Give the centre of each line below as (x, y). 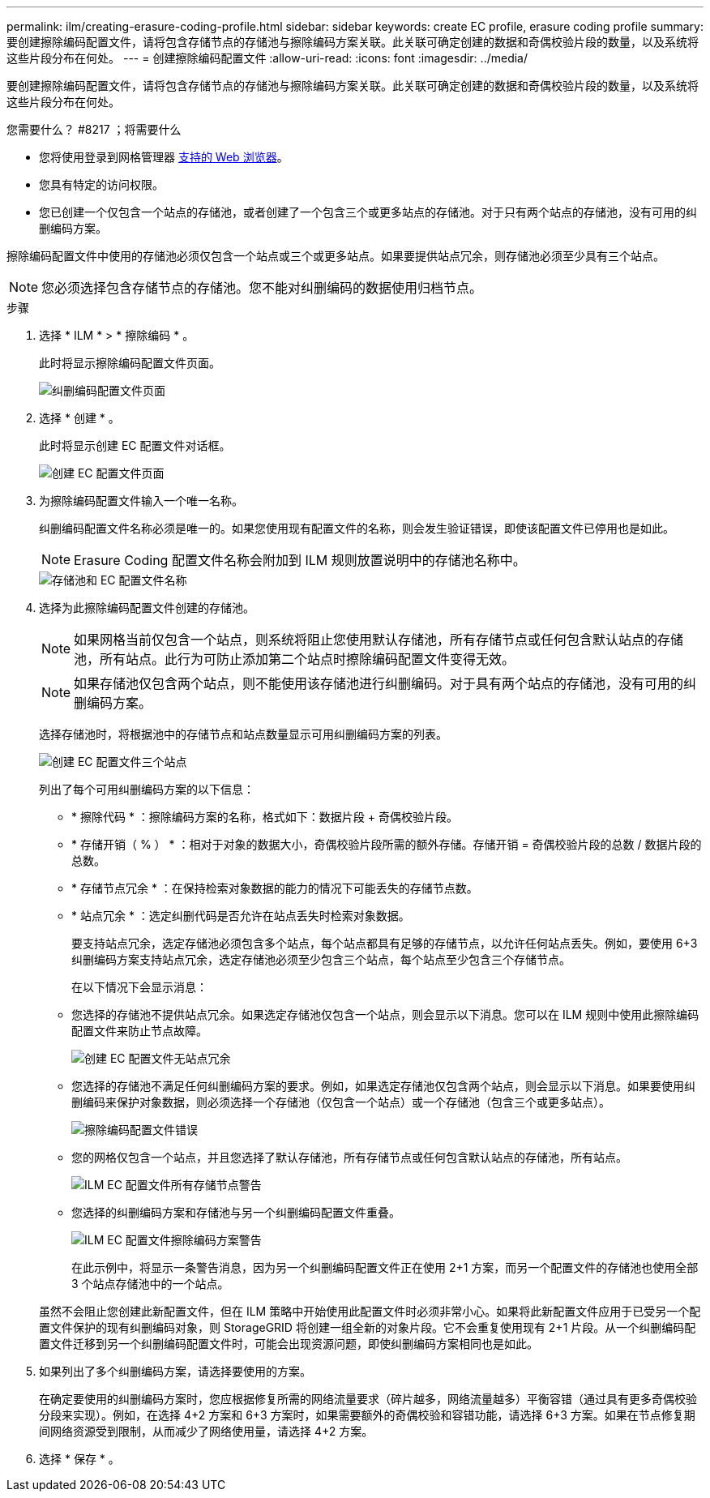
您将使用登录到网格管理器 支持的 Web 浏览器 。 (164, 157)
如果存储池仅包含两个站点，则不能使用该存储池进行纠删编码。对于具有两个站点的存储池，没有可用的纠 (385, 683)
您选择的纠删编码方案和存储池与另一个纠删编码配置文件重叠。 (236, 1212)
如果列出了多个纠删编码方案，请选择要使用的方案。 (175, 1371)
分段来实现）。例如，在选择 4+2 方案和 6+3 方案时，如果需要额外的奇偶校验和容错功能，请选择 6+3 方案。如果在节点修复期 (367, 1415)
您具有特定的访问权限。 (101, 184)
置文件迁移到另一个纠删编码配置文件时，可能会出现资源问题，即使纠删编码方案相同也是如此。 (289, 1344)
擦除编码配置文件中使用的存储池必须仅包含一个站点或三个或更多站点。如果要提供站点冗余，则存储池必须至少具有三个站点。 (336, 256)
